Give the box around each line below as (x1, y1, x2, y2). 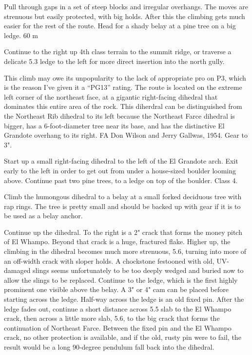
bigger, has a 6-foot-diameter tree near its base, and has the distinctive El (4, 120, 225, 130)
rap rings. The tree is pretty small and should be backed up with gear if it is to (4, 201, 241, 211)
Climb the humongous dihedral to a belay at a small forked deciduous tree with (4, 191, 242, 202)
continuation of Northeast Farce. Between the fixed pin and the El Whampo (4, 322, 232, 333)
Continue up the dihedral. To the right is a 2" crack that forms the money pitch (4, 227, 242, 237)
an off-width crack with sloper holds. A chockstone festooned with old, (4, 255, 214, 266)
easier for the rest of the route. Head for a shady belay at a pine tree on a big (4, 21, 236, 31)
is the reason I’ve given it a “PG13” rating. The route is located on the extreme (4, 82, 242, 92)
